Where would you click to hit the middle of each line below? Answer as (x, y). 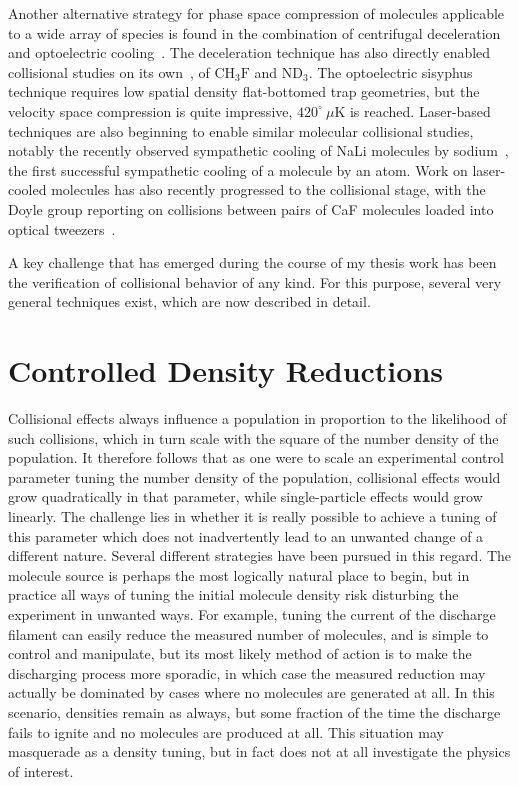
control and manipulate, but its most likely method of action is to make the (240, 653)
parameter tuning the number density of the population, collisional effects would (254, 476)
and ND (278, 71)
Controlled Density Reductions (225, 370)
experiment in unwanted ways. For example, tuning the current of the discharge (252, 613)
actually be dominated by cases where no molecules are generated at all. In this (251, 692)
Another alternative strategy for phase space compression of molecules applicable (256, 13)
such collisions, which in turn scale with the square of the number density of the (253, 437)
